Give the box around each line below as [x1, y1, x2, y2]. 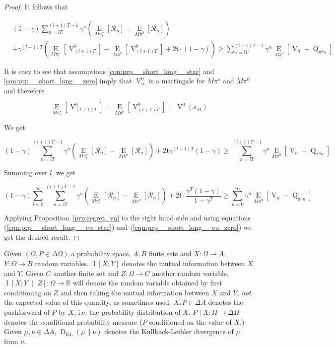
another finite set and [53, 268, 119, 278]
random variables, [35, 258, 89, 269]
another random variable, [152, 268, 229, 278]
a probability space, [71, 248, 131, 259]
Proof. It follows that [4, 1, 68, 11]
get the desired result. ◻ [4, 231, 79, 242]
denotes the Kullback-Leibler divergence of [104, 326, 234, 337]
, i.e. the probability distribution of [73, 307, 181, 317]
